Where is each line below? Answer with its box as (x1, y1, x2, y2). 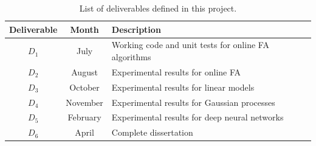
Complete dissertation (111, 126, 193, 139)
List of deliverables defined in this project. (79, 2, 237, 14)
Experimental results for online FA (111, 65, 241, 78)
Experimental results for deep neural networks (111, 111, 284, 123)
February (67, 111, 101, 123)
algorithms (111, 50, 151, 63)
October (69, 80, 100, 93)
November (66, 96, 103, 108)
